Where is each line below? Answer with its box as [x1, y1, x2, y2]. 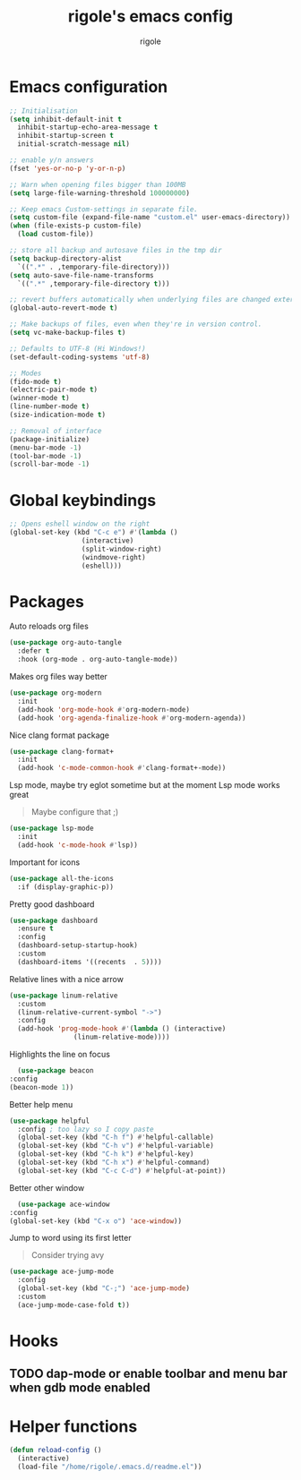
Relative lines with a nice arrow [9, 973, 124, 984]
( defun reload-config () [9, 1446, 102, 1455]
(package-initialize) [9, 434, 90, 444]
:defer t [17, 646, 50, 655]
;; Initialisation [9, 106, 78, 115]
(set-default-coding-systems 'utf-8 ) [9, 352, 150, 362]
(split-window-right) [81, 544, 163, 553]
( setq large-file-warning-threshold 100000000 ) [9, 188, 191, 198]
